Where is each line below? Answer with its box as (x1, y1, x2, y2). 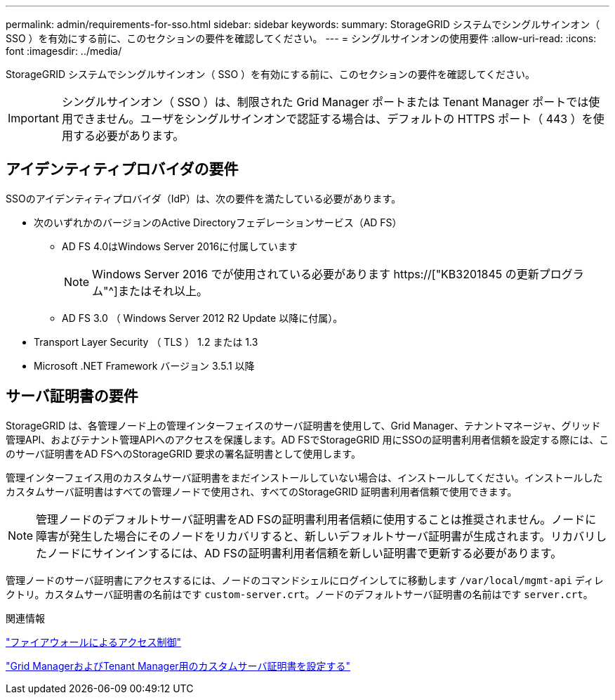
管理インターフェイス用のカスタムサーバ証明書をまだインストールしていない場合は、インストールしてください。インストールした (6, 471, 603, 484)
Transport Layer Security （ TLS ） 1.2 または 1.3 (34, 335, 258, 348)
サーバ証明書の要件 (6, 387, 138, 406)
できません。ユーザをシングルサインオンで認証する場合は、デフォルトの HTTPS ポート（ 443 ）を (72, 112, 593, 126)
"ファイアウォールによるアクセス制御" (6, 635, 181, 648)
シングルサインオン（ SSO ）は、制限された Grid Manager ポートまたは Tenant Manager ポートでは (61, 95, 589, 109)
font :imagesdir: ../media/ (6, 45, 122, 57)
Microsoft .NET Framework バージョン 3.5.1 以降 (34, 359, 255, 372)
